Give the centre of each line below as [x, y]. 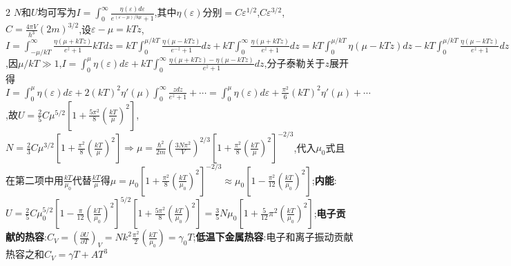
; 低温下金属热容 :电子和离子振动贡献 [273, 237]
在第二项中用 [35, 180]
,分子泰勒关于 [295, 62]
